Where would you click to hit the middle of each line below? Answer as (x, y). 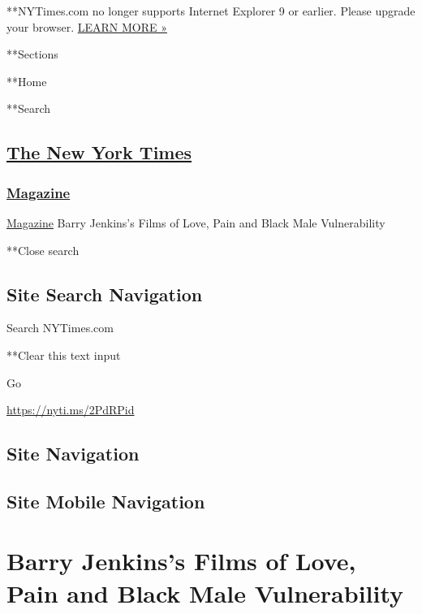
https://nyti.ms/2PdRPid (71, 410)
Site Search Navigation (105, 294)
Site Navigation (73, 454)
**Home (27, 81)
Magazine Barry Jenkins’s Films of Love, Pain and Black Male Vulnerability (196, 222)
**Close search (43, 250)
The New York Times (99, 152)
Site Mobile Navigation (106, 501)
